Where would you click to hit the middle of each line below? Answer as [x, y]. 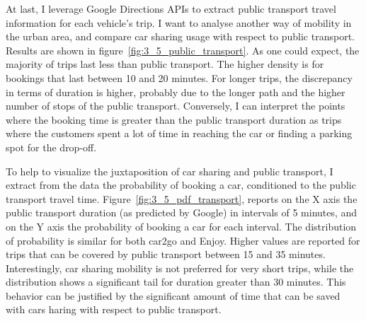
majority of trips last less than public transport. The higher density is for [165, 64]
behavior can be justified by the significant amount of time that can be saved [173, 295]
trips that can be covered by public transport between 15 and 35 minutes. [166, 254]
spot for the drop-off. [51, 147]
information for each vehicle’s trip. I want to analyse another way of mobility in [179, 22]
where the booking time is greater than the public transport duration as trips [174, 119]
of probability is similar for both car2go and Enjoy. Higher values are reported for [183, 240]
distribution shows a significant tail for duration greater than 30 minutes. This [176, 282]
